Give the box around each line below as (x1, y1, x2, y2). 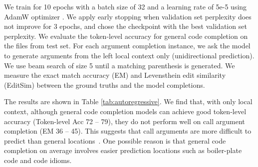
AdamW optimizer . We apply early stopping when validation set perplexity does (4, 11, 252, 21)
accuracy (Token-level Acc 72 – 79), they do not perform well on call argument (4, 116, 245, 126)
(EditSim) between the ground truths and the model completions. (4, 79, 205, 90)
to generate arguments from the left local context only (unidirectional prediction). (4, 50, 255, 60)
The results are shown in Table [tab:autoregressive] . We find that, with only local (4, 96, 253, 107)
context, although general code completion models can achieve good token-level (4, 106, 247, 116)
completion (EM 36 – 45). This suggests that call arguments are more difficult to (4, 126, 252, 136)
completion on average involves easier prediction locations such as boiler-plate (4, 145, 242, 156)
